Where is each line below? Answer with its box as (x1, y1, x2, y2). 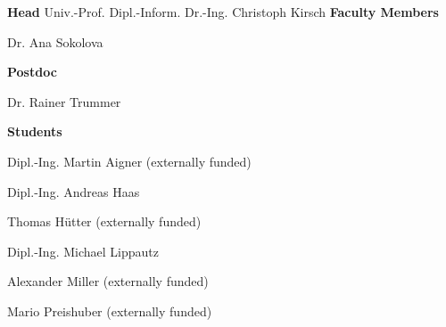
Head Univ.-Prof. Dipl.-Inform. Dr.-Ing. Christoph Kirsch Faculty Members (7, 3, 439, 20)
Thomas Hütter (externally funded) (7, 212, 202, 231)
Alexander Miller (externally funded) (7, 272, 209, 290)
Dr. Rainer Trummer (7, 92, 121, 110)
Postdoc (7, 62, 57, 81)
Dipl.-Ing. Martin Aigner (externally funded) (7, 151, 252, 170)
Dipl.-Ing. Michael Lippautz (7, 241, 159, 260)
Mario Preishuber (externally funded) (7, 301, 212, 320)
